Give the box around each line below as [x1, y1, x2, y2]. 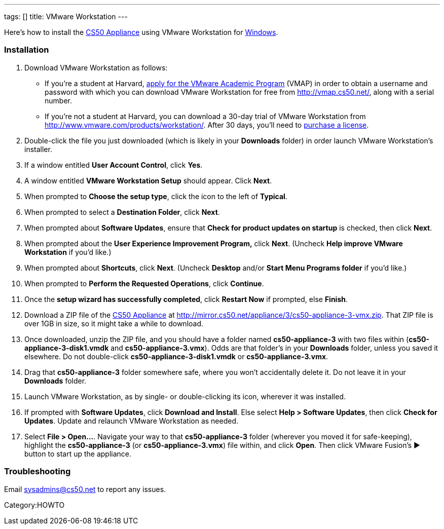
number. [45, 96, 72, 105]
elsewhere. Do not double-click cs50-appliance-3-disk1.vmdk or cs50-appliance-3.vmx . [24, 352, 328, 361]
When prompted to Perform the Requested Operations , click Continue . [24, 279, 264, 288]
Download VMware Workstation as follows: [24, 63, 168, 72]
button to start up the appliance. [24, 449, 132, 458]
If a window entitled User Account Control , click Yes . [24, 160, 203, 169]
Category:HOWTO [4, 500, 65, 509]
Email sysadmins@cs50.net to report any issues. [4, 484, 166, 494]
